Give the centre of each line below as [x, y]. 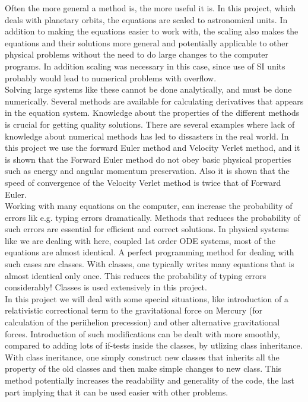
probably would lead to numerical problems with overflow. [111, 77]
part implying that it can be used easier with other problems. [117, 392]
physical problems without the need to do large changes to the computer [137, 54]
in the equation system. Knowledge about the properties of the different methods [152, 113]
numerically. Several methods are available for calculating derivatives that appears [154, 101]
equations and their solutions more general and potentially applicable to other [147, 42]
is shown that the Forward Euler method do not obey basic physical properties [148, 159]
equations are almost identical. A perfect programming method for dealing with [150, 252]
